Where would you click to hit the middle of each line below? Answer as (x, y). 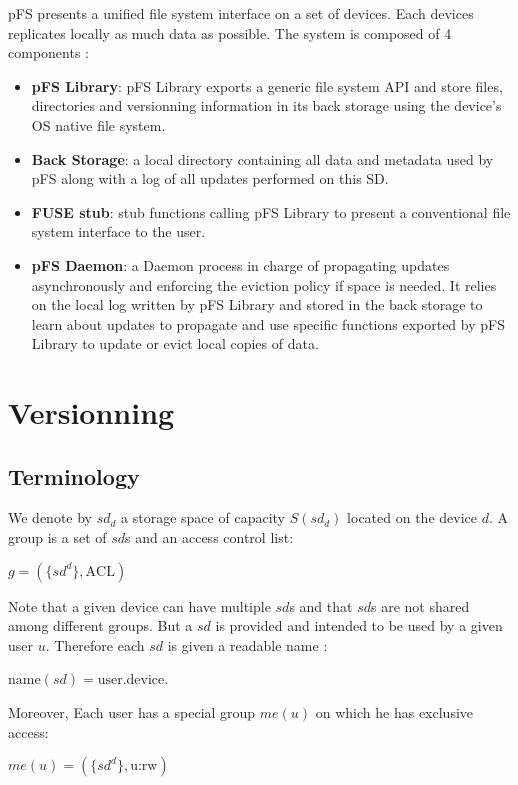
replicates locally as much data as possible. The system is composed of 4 (230, 32)
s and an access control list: (209, 537)
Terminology (74, 475)
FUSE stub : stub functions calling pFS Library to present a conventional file (271, 211)
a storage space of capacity (203, 517)
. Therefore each (95, 644)
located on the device (412, 517)
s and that (321, 605)
